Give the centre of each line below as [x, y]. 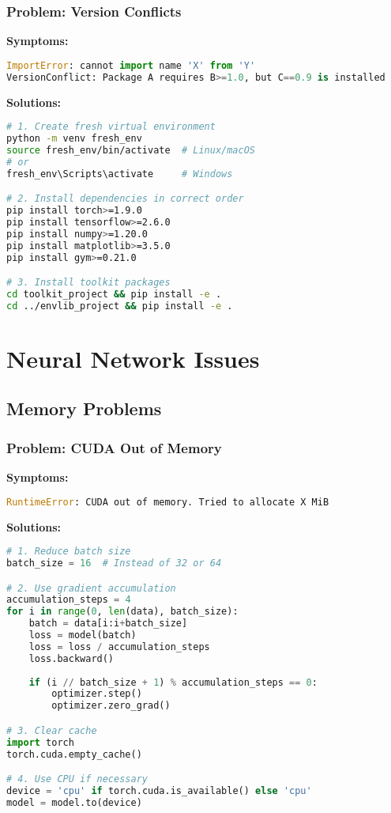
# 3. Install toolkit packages [88, 283]
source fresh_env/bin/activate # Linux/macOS [131, 150]
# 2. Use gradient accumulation [91, 588]
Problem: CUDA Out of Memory [114, 447]
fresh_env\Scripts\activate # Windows [120, 174]
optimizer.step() [97, 694]
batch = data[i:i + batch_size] [108, 624]
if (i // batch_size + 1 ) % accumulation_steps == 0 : [173, 682]
